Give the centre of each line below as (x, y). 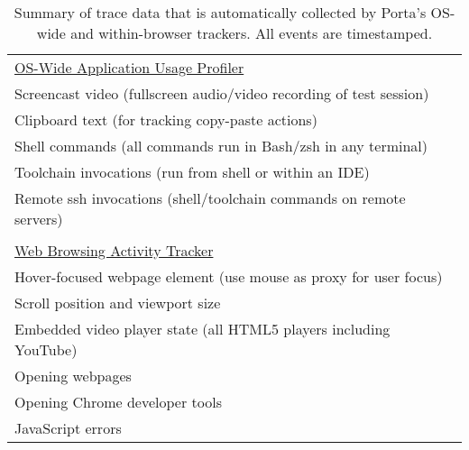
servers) (39, 219)
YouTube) (46, 349)
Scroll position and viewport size (118, 303)
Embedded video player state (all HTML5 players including (202, 329)
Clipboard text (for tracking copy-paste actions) (166, 119)
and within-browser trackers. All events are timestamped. (252, 33)
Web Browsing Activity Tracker (114, 250)
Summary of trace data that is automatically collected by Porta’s (220, 12)
